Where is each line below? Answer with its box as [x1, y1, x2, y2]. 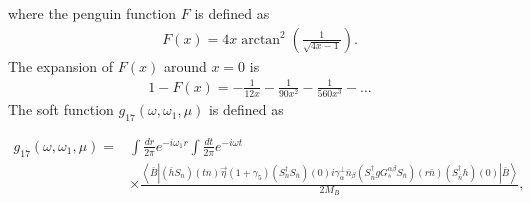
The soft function [8, 99, 114, 120]
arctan [241, 32, 281, 47]
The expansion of [8, 55, 114, 76]
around [163, 55, 207, 76]
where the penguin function [8, 3, 177, 23]
